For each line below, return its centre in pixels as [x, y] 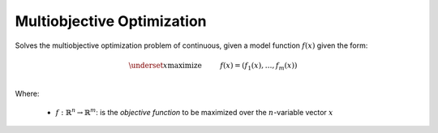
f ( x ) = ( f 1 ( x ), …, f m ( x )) [259, 66]
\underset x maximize [165, 65]
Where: [27, 94]
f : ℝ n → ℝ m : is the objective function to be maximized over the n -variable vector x [194, 112]
